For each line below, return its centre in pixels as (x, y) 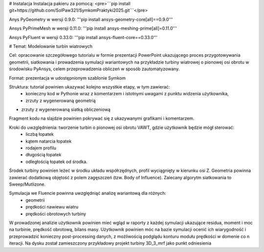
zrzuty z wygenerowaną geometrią (61, 101)
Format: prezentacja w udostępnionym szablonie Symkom (67, 78)
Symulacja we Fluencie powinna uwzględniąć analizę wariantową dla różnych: (88, 193)
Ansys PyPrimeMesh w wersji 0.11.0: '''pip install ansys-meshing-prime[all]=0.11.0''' (93, 28)
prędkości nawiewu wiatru (52, 207)
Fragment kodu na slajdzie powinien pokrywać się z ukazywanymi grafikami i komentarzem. (102, 118)
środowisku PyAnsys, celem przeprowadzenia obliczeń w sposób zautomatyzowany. (94, 69)
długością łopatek (44, 155)
